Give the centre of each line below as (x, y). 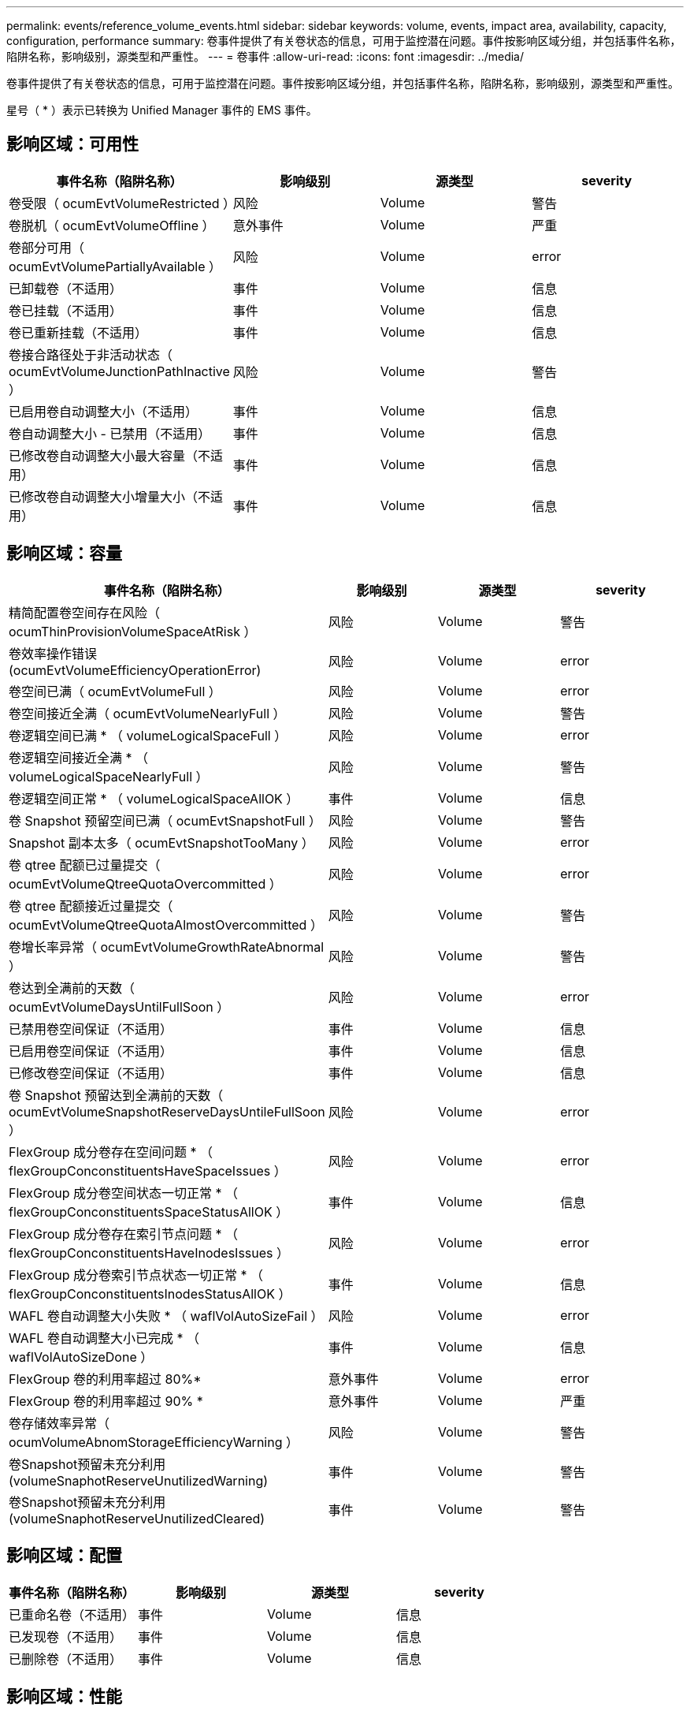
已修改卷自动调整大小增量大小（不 (110, 496)
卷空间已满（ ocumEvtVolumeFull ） (115, 691)
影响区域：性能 (64, 1696)
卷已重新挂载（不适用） (78, 332)
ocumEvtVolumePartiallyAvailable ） (115, 266)
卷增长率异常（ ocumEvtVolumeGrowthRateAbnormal (167, 947)
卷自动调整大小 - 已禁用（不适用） (110, 433)
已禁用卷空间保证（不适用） (91, 1029)
